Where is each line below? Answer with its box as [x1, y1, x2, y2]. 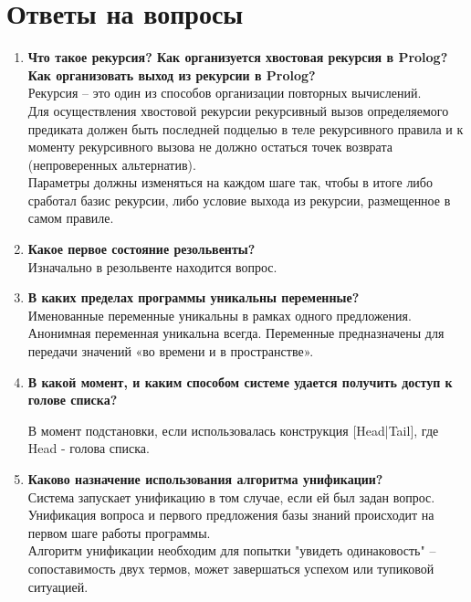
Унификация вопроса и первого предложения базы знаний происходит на [27, 505, 434, 524]
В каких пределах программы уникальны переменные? [27, 288, 360, 307]
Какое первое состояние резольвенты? [27, 239, 256, 259]
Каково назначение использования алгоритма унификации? [27, 470, 383, 488]
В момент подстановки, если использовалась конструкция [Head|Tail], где [27, 420, 439, 439]
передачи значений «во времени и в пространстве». [27, 342, 314, 361]
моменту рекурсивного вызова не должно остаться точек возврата [27, 137, 392, 156]
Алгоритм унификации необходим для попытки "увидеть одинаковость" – [27, 541, 436, 560]
